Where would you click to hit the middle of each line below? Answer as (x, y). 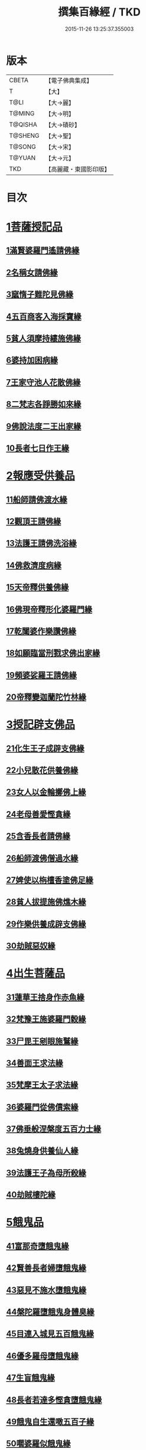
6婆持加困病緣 (32, 361)
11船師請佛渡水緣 (37, 500)
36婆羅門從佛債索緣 (42, 1107)
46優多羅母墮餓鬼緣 (42, 1356)
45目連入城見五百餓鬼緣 (50, 1334)
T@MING (22, 113)
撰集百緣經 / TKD (99, 12)
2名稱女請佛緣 (32, 272)
